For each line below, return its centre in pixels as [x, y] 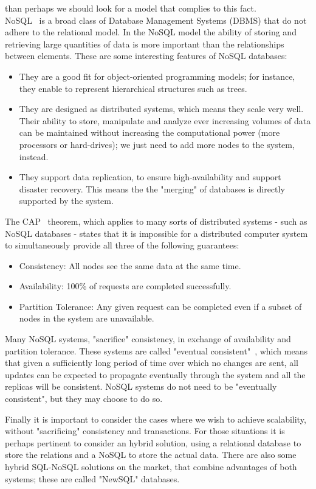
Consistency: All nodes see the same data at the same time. [130, 265]
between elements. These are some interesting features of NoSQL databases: [146, 56]
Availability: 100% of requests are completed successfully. [125, 286]
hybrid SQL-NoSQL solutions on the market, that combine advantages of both [151, 466]
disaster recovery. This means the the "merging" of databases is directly [152, 188]
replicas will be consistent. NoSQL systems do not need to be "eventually [141, 386]
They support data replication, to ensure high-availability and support [150, 177]
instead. [34, 156]
